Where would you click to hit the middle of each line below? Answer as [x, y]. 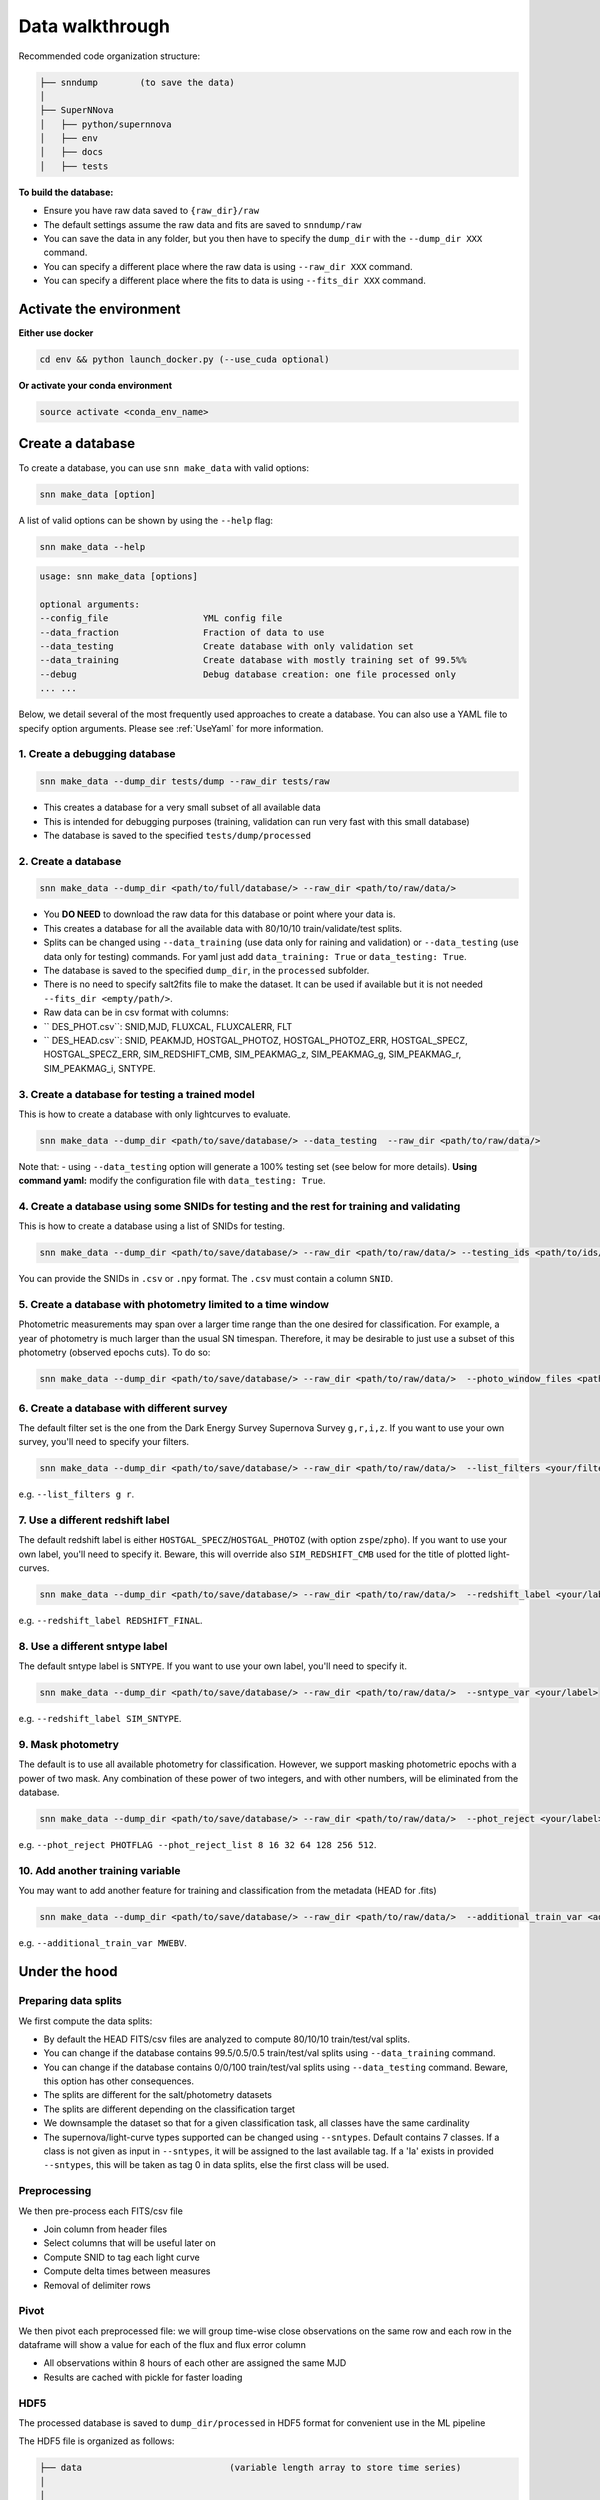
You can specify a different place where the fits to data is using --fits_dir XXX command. [235, 281]
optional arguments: [89, 604]
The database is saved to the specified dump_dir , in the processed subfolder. [206, 970]
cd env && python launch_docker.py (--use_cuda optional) [184, 359]
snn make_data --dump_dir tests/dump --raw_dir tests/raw [184, 781]
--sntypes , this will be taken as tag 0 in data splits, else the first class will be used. [216, 2165]
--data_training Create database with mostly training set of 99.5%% [253, 660]
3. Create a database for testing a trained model [136, 1094]
